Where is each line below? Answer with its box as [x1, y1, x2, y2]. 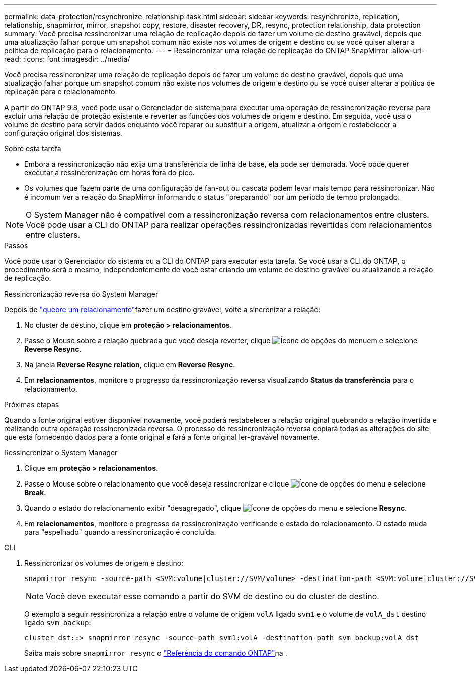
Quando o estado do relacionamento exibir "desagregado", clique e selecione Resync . [24, 504, 407, 512]
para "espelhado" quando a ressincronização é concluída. [24, 528, 216, 536]
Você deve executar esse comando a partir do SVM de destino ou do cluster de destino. [46, 591, 379, 601]
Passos [4, 241, 28, 250]
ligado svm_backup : [24, 618, 91, 627]
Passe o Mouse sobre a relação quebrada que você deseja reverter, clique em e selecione [24, 336, 418, 345]
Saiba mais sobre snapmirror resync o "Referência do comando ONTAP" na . [24, 649, 287, 657]
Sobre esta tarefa [4, 144, 61, 153]
